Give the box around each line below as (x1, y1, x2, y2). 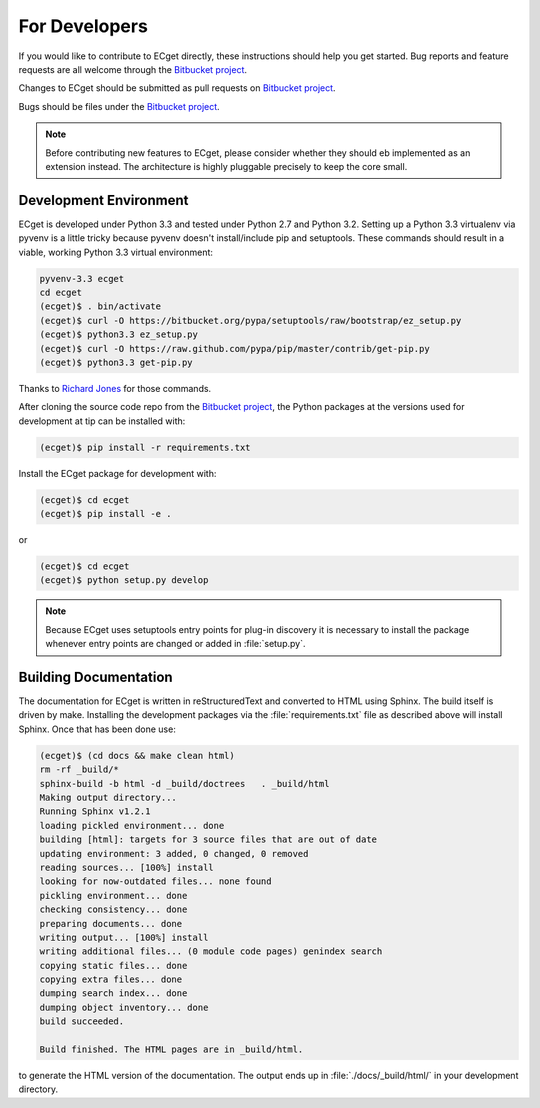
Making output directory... (39, 791, 177, 803)
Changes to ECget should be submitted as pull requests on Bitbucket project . (18, 82, 336, 94)
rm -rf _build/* (39, 764, 120, 775)
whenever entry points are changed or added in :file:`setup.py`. (45, 638, 306, 650)
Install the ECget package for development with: (18, 467, 217, 479)
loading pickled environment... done (39, 820, 225, 831)
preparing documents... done (39, 918, 183, 929)
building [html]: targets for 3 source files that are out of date (39, 834, 378, 845)
